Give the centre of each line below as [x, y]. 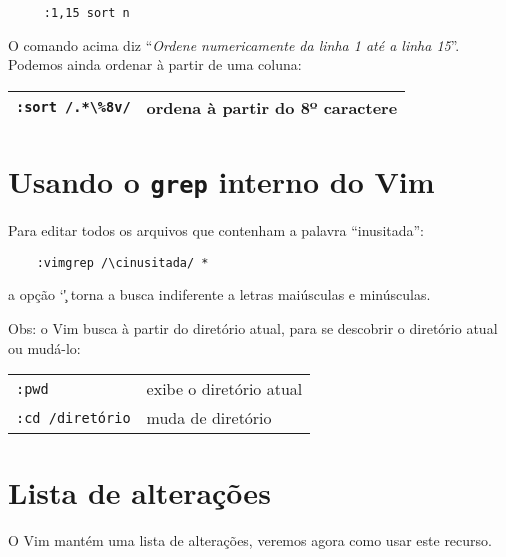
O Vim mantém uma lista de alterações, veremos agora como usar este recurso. [250, 540]
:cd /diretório [73, 417]
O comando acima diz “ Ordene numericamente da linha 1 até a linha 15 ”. [234, 44]
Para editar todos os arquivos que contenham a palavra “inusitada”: [216, 230]
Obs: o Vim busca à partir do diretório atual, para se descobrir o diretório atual [253, 327]
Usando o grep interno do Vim [221, 181]
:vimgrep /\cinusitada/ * [122, 262]
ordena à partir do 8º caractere [272, 107]
